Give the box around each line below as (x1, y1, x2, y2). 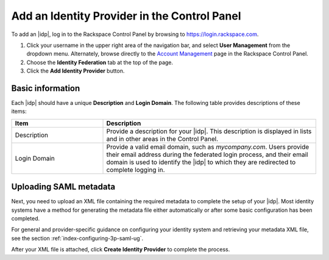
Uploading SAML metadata (11, 182, 116, 192)
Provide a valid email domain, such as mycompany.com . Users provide (106, 142, 310, 151)
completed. (11, 215, 40, 222)
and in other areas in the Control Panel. (106, 134, 219, 143)
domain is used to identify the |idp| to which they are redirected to (106, 157, 296, 166)
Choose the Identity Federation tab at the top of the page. (26, 59, 174, 66)
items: (11, 107, 27, 115)
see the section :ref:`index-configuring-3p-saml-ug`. (11, 234, 144, 242)
